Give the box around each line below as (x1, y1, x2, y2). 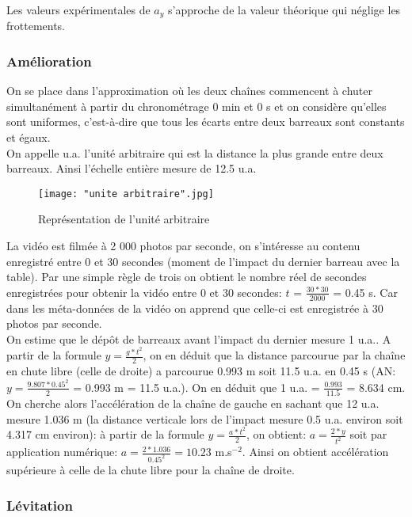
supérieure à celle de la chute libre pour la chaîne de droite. (6, 462, 295, 478)
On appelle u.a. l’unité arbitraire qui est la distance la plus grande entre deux (6, 144, 383, 161)
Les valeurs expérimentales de (6, 2, 151, 17)
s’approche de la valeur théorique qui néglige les (168, 2, 401, 17)
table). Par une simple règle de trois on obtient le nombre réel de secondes (6, 268, 367, 285)
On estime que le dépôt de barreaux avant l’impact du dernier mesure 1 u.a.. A (6, 330, 391, 347)
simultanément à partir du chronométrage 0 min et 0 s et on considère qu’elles (6, 97, 387, 114)
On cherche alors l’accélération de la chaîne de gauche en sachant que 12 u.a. (6, 395, 380, 412)
